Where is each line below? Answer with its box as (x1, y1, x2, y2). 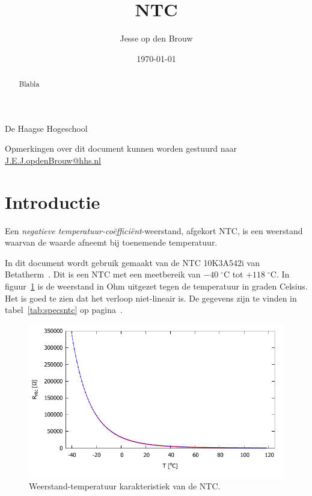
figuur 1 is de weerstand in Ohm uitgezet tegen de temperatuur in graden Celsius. (5, 280, 308, 293)
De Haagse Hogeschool (5, 122, 88, 134)
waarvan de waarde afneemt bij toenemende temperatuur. (5, 236, 218, 249)
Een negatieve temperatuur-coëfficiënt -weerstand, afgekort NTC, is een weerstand (5, 224, 303, 237)
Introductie (5, 189, 100, 214)
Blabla (19, 79, 40, 89)
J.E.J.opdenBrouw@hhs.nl (5, 153, 102, 166)
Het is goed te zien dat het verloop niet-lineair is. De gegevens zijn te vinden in (5, 291, 297, 304)
